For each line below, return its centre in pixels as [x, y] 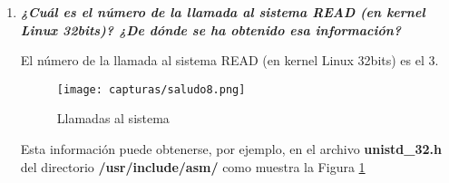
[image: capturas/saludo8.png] [151, 89]
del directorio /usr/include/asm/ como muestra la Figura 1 [193, 166]
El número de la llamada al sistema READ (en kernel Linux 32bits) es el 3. [229, 60]
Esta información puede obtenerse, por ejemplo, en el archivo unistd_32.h [231, 149]
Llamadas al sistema [113, 118]
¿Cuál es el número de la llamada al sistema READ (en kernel [223, 12]
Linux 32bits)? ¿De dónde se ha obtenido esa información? [211, 29]
